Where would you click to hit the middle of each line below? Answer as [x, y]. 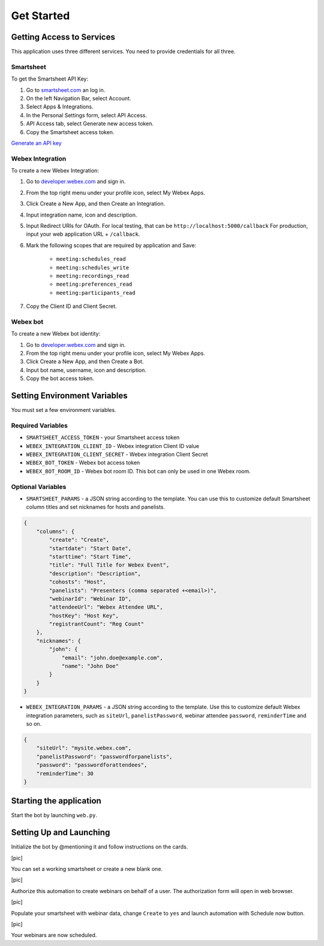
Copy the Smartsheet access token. [70, 132]
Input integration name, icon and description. [82, 215]
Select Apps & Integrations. [60, 107]
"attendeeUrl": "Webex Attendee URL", [106, 607]
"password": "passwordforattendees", [92, 765]
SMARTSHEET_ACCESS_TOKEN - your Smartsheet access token [103, 438]
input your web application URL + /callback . [83, 234]
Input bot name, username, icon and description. [86, 370]
